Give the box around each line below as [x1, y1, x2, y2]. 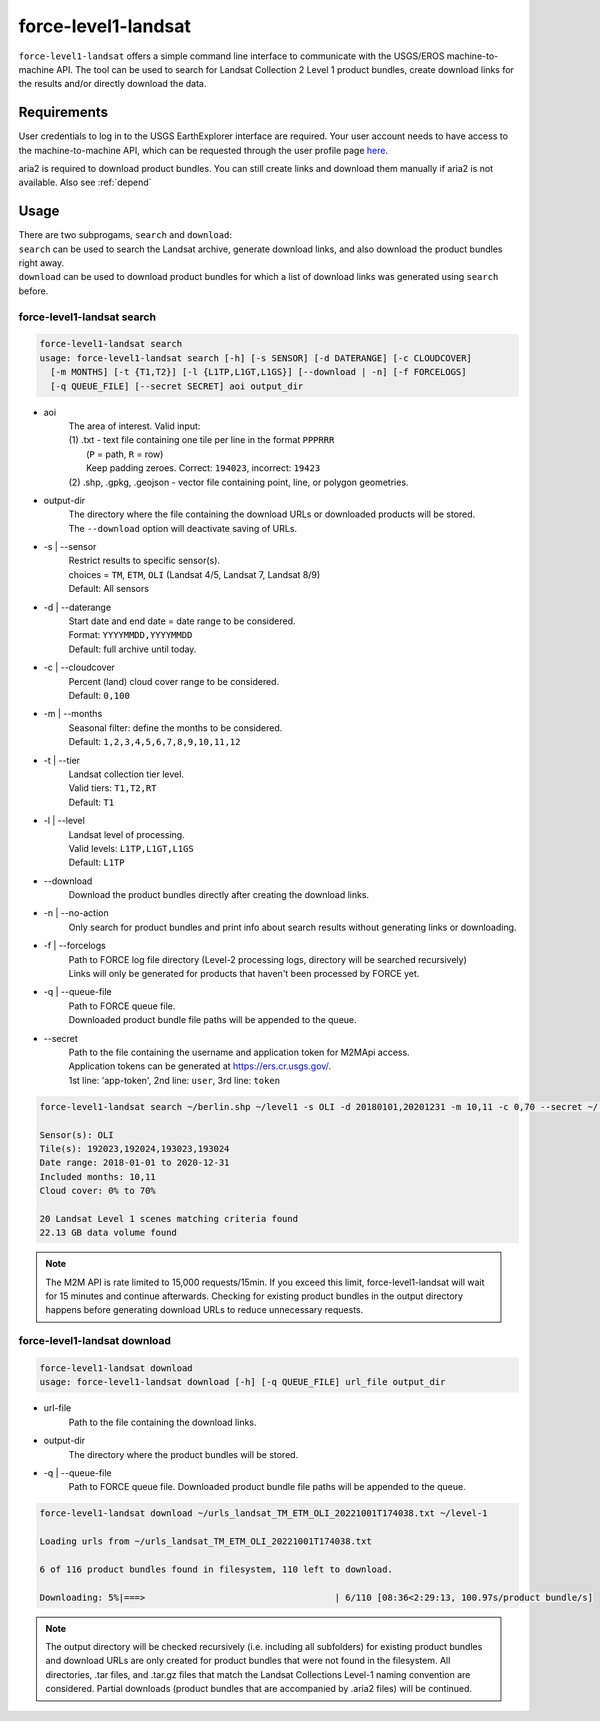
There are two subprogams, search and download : [18, 229, 232, 241]
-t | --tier [43, 754, 80, 766]
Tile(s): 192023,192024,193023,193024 [39, 1143, 230, 1154]
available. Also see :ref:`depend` [18, 176, 152, 189]
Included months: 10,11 [39, 1171, 157, 1182]
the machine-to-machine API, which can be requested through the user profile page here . [18, 144, 389, 156]
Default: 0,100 [68, 690, 130, 701]
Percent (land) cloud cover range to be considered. [68, 675, 280, 687]
